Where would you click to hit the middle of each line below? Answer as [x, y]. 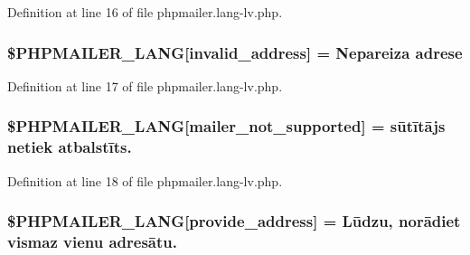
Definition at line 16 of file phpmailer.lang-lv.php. [145, 12]
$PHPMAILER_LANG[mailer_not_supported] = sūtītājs [226, 126]
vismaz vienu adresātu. [92, 241]
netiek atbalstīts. [70, 147]
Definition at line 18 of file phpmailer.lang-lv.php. [145, 180]
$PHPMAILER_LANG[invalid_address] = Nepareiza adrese [235, 52]
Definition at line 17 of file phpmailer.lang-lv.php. [145, 85]
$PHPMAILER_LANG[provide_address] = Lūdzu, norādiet [234, 221]
